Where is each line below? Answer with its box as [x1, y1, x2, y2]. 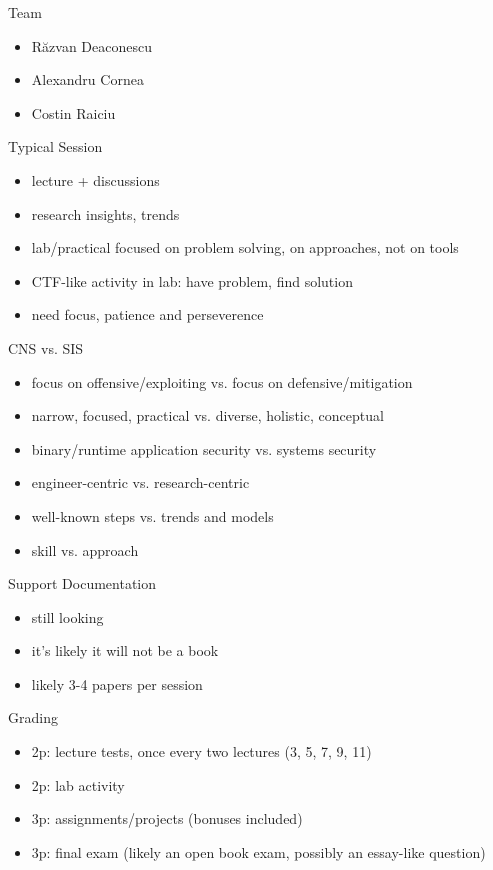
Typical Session [8, 136, 103, 157]
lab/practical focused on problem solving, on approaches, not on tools [31, 237, 459, 258]
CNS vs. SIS [8, 337, 84, 358]
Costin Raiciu [31, 102, 116, 123]
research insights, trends [31, 203, 180, 224]
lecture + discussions [31, 169, 160, 190]
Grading [8, 707, 58, 728]
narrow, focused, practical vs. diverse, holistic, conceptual [31, 405, 384, 426]
